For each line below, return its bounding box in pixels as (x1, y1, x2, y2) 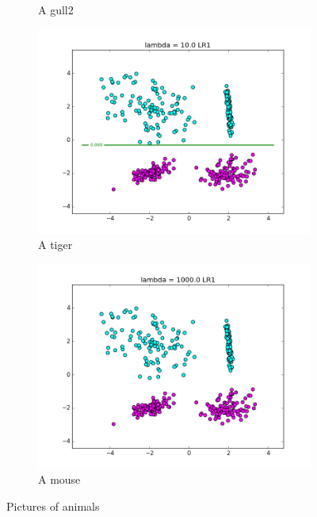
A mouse (38, 471, 81, 488)
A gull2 (38, 2, 74, 17)
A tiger (38, 236, 73, 253)
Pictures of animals (6, 497, 100, 514)
